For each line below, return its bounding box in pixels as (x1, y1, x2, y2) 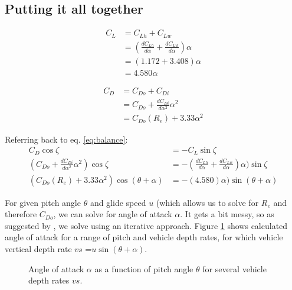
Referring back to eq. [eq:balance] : (5, 133, 128, 145)
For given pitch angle (5, 196, 81, 208)
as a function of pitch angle (94, 262, 193, 275)
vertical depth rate (5, 243, 72, 255)
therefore (5, 208, 37, 220)
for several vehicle (202, 262, 267, 275)
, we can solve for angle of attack (53, 208, 172, 220)
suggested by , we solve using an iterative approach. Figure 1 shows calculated (5, 219, 288, 231)
